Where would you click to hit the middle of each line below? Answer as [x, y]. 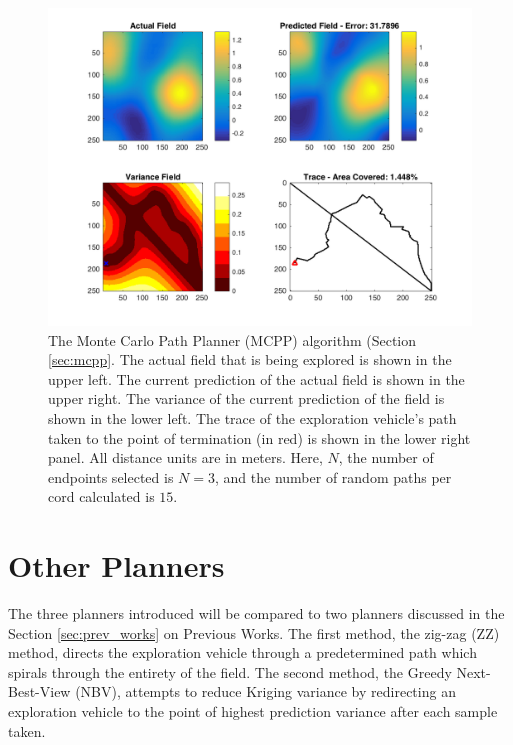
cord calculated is [101, 496]
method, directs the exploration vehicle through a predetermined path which [242, 652]
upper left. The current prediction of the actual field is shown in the [256, 378]
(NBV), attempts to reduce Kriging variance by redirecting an [265, 691]
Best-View [39, 691]
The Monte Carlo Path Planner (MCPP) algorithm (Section [232, 339]
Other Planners [116, 565]
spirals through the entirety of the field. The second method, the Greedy [230, 671]
